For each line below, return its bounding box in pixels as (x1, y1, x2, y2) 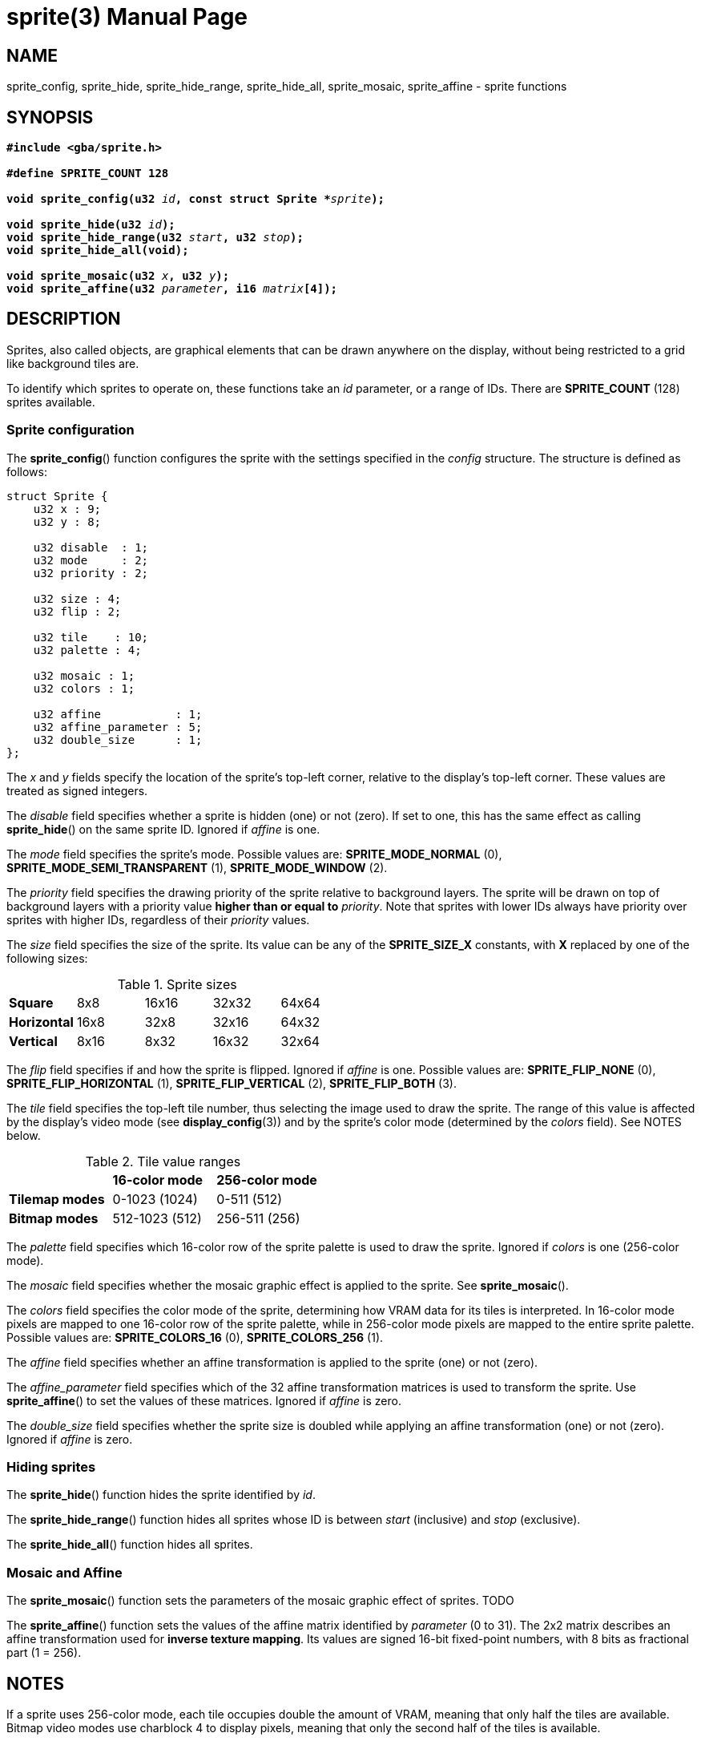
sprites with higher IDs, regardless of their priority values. (6, 912, 310, 927)
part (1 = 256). (6, 1646, 82, 1660)
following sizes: (6, 951, 88, 965)
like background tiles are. (6, 356, 139, 370)
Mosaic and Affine (6, 1564, 123, 1581)
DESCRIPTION (6, 309, 121, 329)
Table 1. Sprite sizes (117, 976, 237, 992)
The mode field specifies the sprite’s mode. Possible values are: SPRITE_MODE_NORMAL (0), (6, 846, 502, 861)
